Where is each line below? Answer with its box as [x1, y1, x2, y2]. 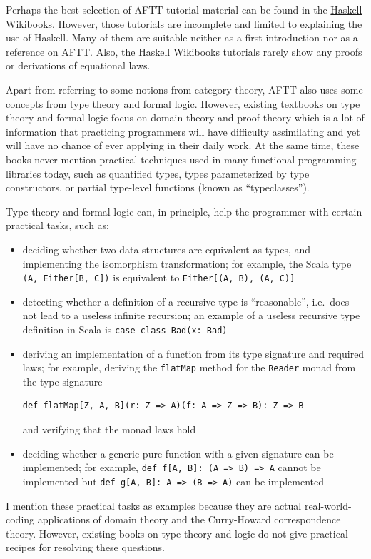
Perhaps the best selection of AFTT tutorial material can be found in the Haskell [6, 2, 362, 16]
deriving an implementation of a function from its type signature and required [22, 346, 365, 361]
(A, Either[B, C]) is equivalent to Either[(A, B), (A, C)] [22, 270, 295, 285]
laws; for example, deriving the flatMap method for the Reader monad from [22, 360, 356, 375]
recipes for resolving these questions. [6, 540, 165, 555]
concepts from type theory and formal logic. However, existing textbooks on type [6, 96, 360, 111]
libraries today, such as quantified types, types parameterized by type [6, 166, 310, 181]
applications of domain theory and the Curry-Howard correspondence [37, 512, 341, 527]
